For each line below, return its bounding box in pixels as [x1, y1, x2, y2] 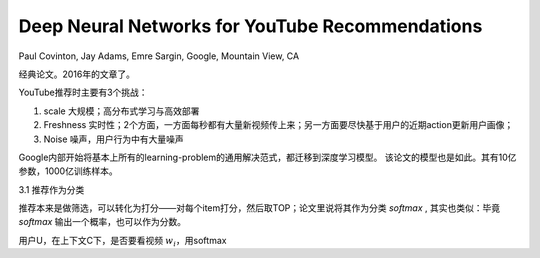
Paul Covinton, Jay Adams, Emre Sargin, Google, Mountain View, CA [18, 50, 300, 62]
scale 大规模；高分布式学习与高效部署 [43, 105, 200, 117]
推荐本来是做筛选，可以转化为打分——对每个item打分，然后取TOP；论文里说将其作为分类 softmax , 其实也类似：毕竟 [18, 202, 501, 214]
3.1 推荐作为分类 [18, 183, 85, 195]
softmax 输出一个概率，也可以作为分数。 [18, 216, 187, 228]
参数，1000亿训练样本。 [18, 165, 119, 177]
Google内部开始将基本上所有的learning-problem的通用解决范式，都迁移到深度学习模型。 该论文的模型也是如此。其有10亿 [18, 151, 517, 163]
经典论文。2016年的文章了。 [18, 68, 135, 80]
